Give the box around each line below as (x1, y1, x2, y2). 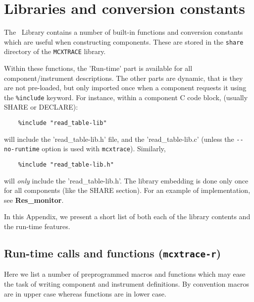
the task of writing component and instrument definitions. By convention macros (4, 279, 249, 289)
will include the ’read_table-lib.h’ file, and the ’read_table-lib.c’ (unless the (4, 133, 234, 144)
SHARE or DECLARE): (4, 102, 78, 112)
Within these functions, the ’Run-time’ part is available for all (4, 63, 193, 73)
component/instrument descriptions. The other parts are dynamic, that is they (4, 72, 243, 83)
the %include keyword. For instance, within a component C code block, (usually (4, 92, 248, 102)
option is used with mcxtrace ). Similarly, (42, 143, 166, 154)
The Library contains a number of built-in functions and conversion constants (4, 27, 243, 37)
